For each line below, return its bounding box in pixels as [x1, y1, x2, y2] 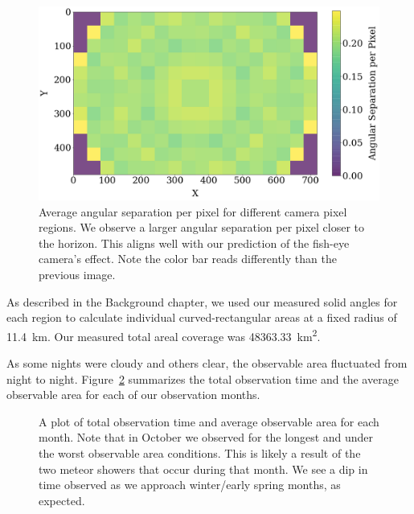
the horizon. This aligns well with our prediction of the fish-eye [39, 234, 350, 251]
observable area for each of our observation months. [6, 386, 260, 403]
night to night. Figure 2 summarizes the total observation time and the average [6, 370, 399, 387]
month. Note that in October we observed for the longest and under [39, 429, 374, 446]
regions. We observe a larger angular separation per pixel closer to [39, 219, 365, 236]
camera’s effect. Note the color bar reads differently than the [39, 250, 337, 267]
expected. [39, 491, 85, 508]
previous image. [39, 265, 116, 282]
